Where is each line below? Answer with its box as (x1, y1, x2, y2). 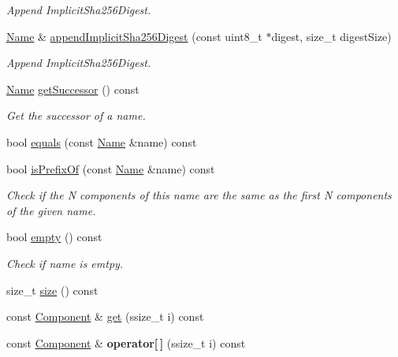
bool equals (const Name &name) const (6, 133, 197, 150)
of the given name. (6, 202, 96, 218)
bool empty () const (6, 229, 102, 245)
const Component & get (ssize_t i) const (6, 308, 204, 325)
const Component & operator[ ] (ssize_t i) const (6, 334, 246, 351)
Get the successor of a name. (6, 107, 146, 124)
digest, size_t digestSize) (271, 28, 392, 44)
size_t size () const (6, 281, 99, 298)
